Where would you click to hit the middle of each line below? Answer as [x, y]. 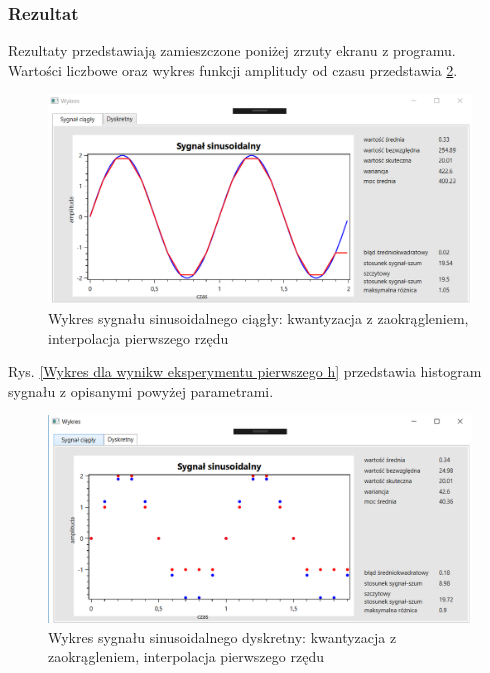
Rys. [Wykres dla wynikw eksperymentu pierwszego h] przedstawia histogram [245, 371]
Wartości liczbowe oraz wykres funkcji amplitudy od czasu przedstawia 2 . [233, 69]
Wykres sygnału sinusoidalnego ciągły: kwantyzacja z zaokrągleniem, [258, 317]
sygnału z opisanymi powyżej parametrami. [141, 390]
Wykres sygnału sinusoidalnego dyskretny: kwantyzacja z [222, 636]
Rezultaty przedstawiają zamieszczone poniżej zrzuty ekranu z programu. [232, 50]
